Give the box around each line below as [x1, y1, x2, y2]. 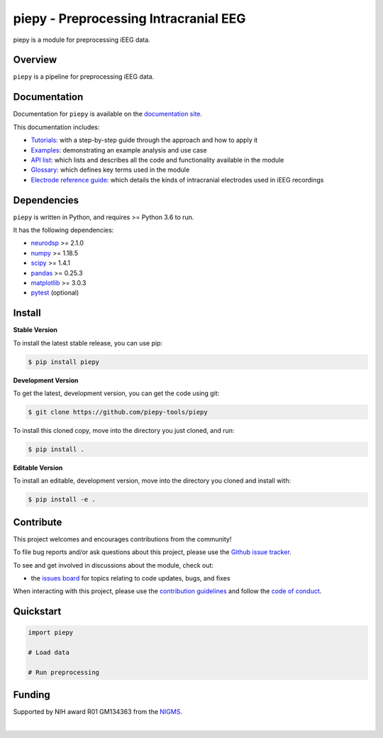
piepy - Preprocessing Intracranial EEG [13, 11, 246, 26]
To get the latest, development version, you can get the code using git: [13, 389, 220, 397]
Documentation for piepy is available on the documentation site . [13, 110, 202, 119]
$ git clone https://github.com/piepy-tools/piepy [28, 408, 209, 416]
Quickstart [13, 605, 62, 617]
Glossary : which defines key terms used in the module [30, 165, 190, 174]
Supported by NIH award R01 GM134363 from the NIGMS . [13, 707, 182, 716]
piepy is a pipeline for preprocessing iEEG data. [13, 72, 155, 81]
